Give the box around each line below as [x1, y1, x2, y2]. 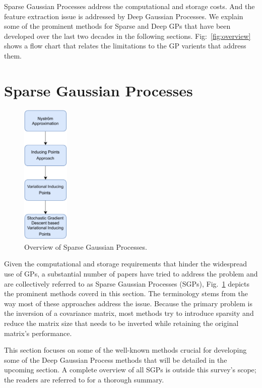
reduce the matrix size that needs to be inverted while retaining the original [4, 318, 239, 328]
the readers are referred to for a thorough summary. [4, 374, 164, 385]
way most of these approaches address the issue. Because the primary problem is [4, 298, 252, 308]
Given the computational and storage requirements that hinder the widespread [4, 258, 247, 269]
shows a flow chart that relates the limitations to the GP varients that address [4, 40, 246, 51]
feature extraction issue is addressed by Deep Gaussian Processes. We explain [4, 11, 243, 21]
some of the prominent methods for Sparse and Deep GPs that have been [4, 21, 231, 31]
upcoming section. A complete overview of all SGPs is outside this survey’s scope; [4, 364, 256, 375]
